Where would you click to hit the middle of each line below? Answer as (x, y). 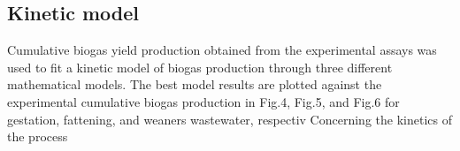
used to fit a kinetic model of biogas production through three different (200, 67)
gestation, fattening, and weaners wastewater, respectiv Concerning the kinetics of (230, 119)
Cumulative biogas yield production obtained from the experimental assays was (222, 50)
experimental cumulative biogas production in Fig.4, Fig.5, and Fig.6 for (203, 101)
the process (38, 136)
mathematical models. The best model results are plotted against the (195, 84)
